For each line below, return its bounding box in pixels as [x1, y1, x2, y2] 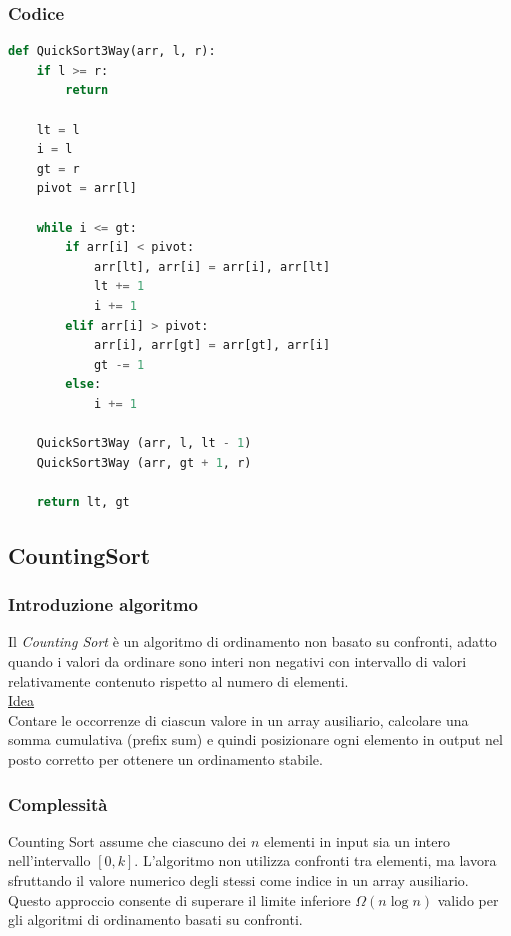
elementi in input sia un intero [263, 830, 451, 851]
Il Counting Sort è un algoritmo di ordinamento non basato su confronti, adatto [8, 631, 497, 652]
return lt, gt [36, 494, 130, 509]
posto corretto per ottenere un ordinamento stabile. [8, 749, 323, 770]
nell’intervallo [8, 850, 91, 871]
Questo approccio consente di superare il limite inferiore [8, 889, 351, 910]
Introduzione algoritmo [8, 592, 198, 617]
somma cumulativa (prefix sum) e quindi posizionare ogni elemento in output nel [8, 729, 503, 750]
